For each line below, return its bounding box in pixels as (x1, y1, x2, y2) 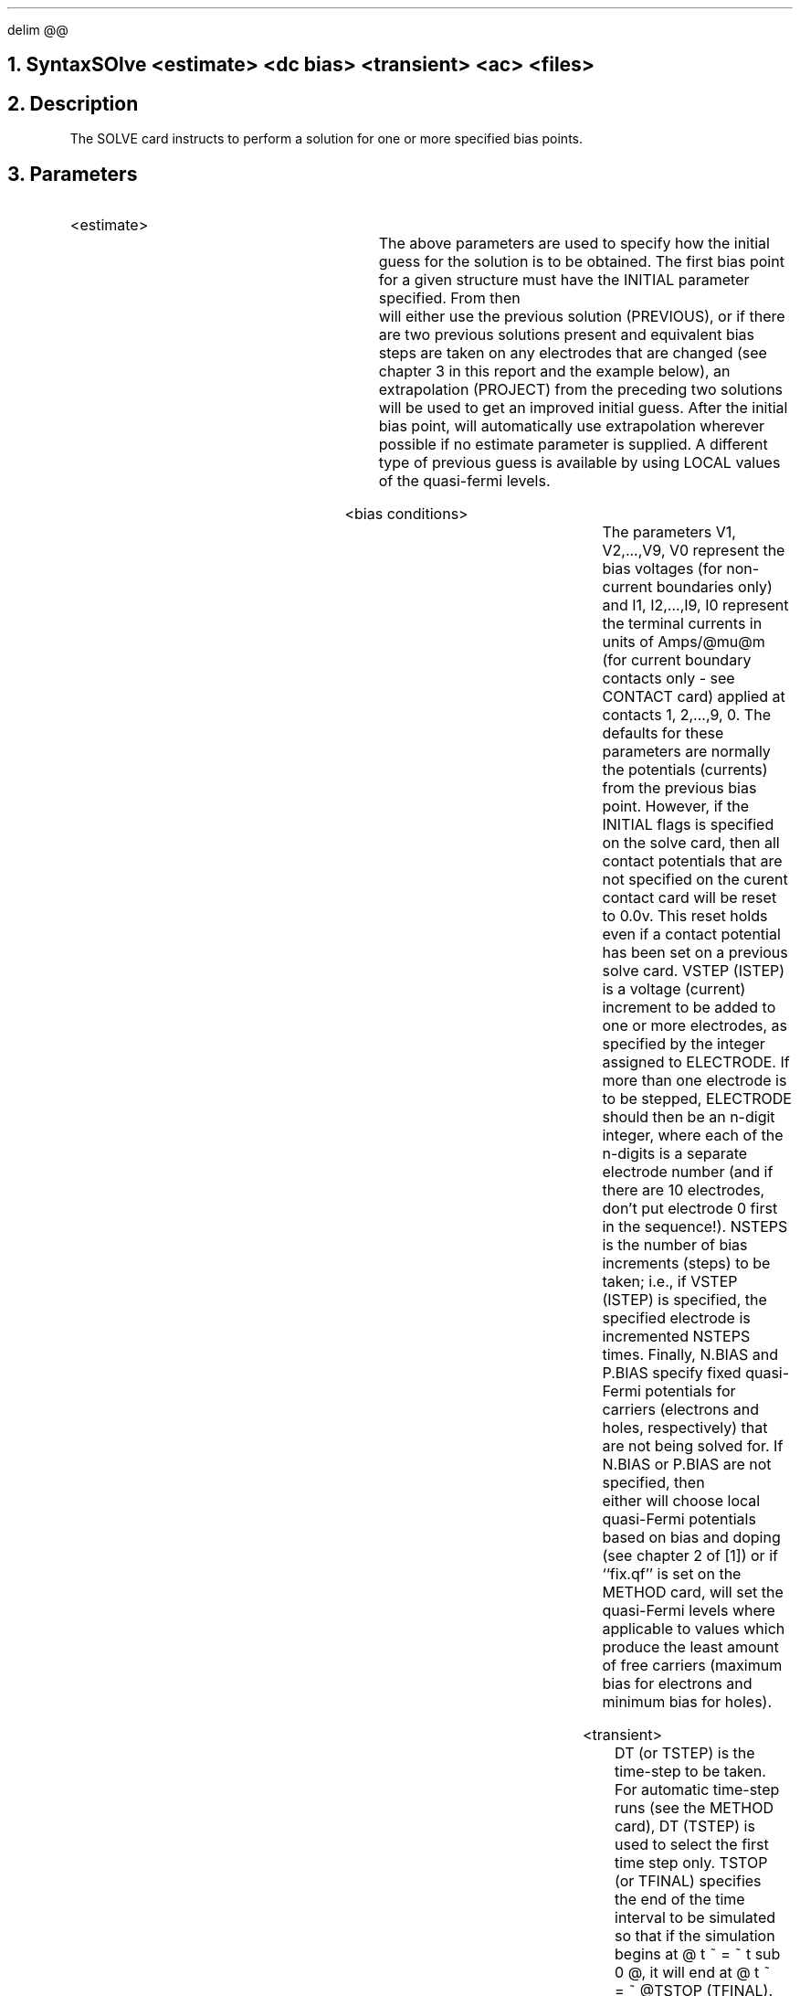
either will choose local (602, 1492, 761, 1511)
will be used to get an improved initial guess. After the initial (378, 398, 788, 418)
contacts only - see (602, 669, 735, 688)
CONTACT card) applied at (602, 687, 785, 706)
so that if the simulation (615, 1927, 775, 1946)
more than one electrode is (602, 1071, 787, 1090)
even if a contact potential (602, 925, 781, 944)
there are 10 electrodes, (602, 1181, 765, 1200)
